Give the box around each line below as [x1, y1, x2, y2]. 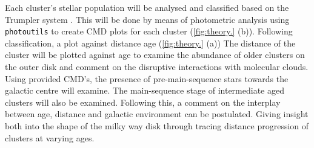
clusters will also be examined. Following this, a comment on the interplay [5, 95, 281, 108]
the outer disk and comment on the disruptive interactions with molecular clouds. [5, 60, 309, 73]
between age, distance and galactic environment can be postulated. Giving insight [5, 108, 309, 120]
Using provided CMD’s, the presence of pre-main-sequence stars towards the [5, 72, 289, 85]
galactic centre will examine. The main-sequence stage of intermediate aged [5, 84, 284, 97]
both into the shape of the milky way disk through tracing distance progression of [5, 120, 309, 132]
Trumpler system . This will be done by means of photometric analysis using [5, 13, 290, 25]
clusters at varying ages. [5, 131, 95, 144]
